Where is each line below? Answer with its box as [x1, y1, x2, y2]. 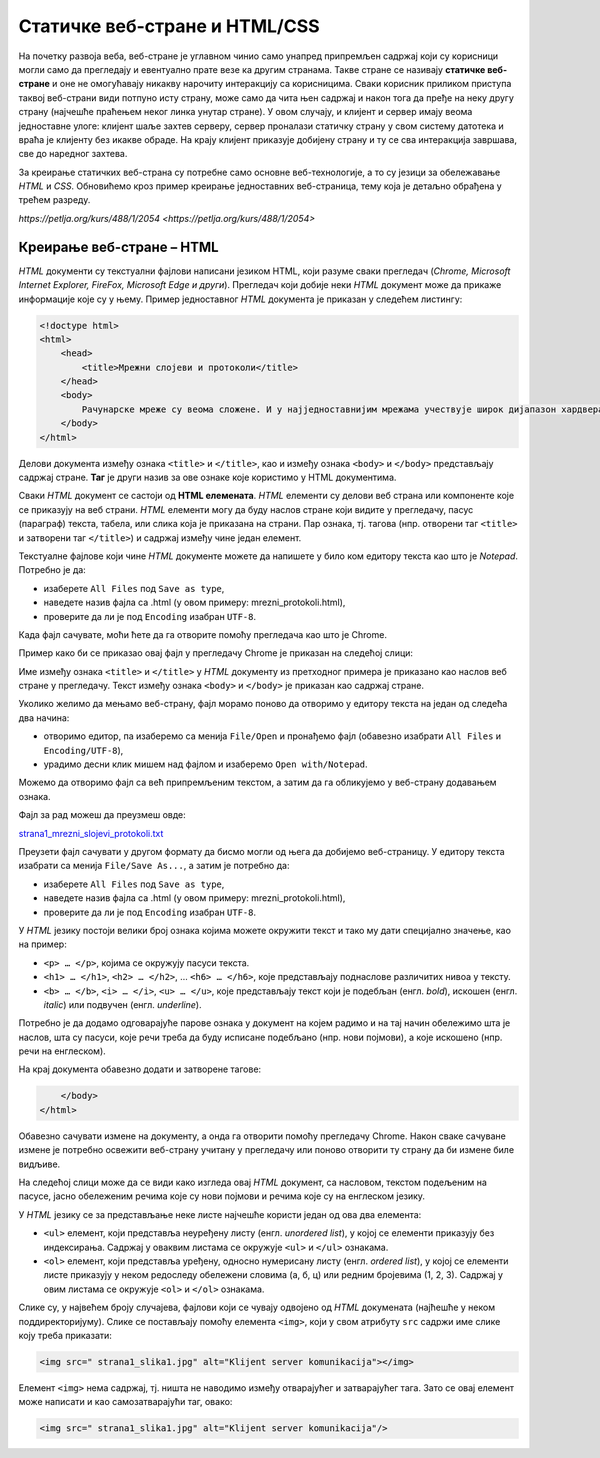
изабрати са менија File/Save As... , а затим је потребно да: [18, 860, 290, 872]
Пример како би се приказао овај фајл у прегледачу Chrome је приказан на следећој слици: [18, 647, 414, 659]
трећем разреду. [18, 194, 91, 206]
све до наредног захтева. [18, 148, 128, 160]
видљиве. [18, 1158, 61, 1170]
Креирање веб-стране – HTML [18, 238, 219, 255]
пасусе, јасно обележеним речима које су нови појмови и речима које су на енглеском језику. [18, 1190, 425, 1202]
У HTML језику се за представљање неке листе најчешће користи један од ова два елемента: [18, 1208, 422, 1220]
